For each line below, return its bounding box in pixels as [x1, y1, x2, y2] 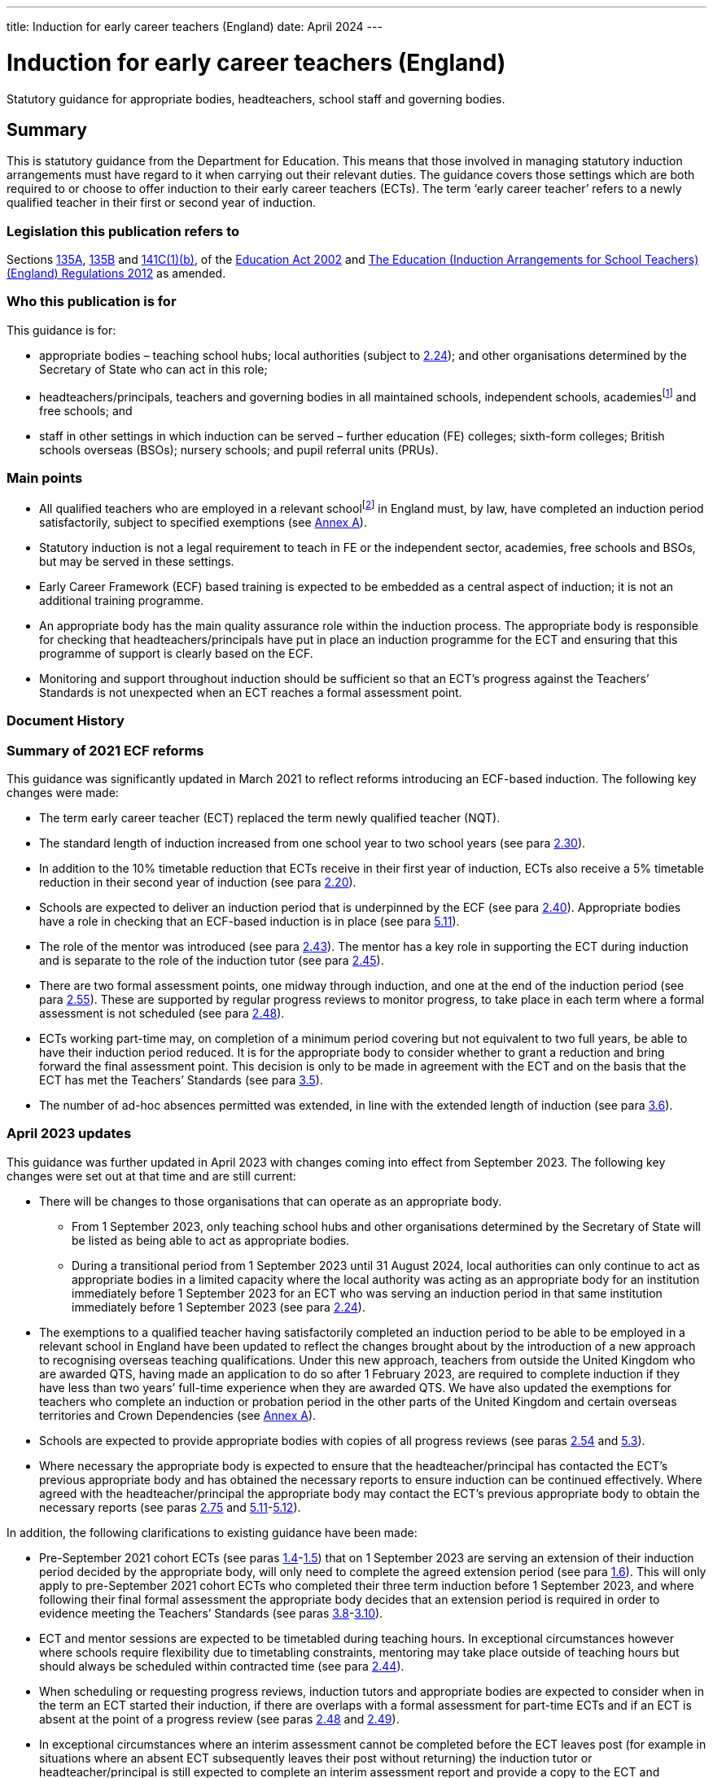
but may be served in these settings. [39, 554, 234, 568]
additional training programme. [39, 593, 204, 607]
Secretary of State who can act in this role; [39, 361, 268, 376]
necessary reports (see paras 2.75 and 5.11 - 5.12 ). [39, 1500, 301, 1514]
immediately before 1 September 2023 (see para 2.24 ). [72, 1299, 365, 1314]
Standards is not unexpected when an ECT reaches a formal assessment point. [39, 685, 462, 699]
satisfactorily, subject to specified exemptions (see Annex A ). [39, 515, 367, 529]
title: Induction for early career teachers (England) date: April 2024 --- [7, 20, 383, 33]
